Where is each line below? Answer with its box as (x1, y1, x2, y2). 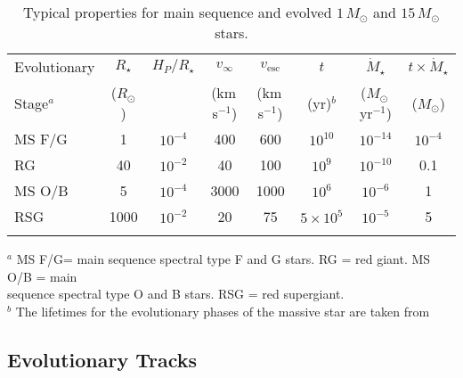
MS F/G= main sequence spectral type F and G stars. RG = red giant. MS (16, 250, 431, 267)
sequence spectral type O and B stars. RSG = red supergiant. (7, 284, 345, 303)
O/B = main (7, 267, 77, 285)
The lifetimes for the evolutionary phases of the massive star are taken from (15, 301, 430, 320)
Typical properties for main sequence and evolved (23, 2, 332, 22)
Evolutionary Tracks (7, 345, 198, 373)
